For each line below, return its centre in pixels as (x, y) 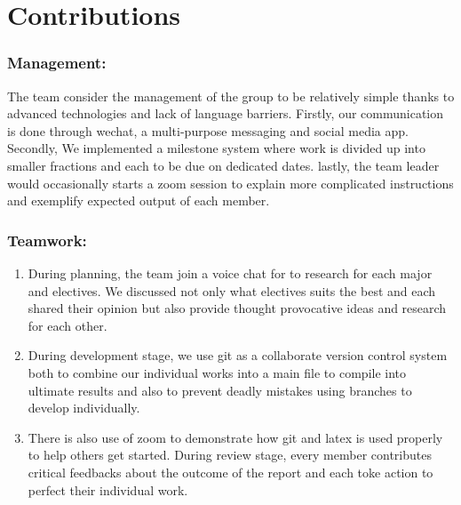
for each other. (68, 325)
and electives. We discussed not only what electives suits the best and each (232, 290)
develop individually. (84, 408)
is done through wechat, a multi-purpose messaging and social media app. (208, 130)
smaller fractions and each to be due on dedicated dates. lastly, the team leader (223, 165)
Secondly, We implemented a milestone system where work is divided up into (216, 148)
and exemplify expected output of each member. (139, 200)
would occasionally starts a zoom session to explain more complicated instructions (230, 183)
